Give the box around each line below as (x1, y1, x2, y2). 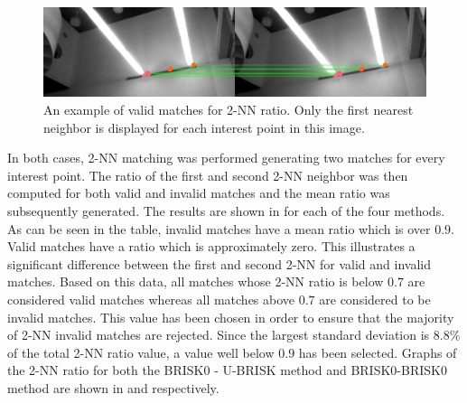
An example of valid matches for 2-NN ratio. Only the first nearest (43, 99, 414, 118)
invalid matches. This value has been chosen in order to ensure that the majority (7, 307, 454, 326)
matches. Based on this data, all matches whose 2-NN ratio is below (7, 272, 384, 291)
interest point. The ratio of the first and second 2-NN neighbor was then (7, 165, 408, 184)
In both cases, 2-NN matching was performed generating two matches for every (7, 148, 445, 167)
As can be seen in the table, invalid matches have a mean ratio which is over (7, 219, 431, 238)
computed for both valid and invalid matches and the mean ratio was (7, 183, 390, 202)
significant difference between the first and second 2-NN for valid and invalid (7, 254, 431, 273)
